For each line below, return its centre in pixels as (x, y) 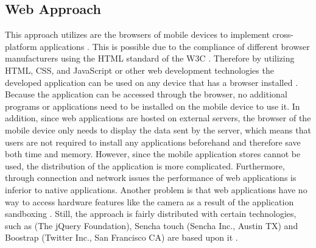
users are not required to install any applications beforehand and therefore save (153, 142)
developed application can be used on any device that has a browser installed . (152, 82)
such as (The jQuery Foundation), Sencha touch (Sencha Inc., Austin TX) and (152, 225)
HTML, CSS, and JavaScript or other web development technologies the (139, 70)
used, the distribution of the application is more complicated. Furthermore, (145, 165)
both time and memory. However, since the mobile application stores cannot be (153, 154)
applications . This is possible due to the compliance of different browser (175, 46)
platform (21, 46)
